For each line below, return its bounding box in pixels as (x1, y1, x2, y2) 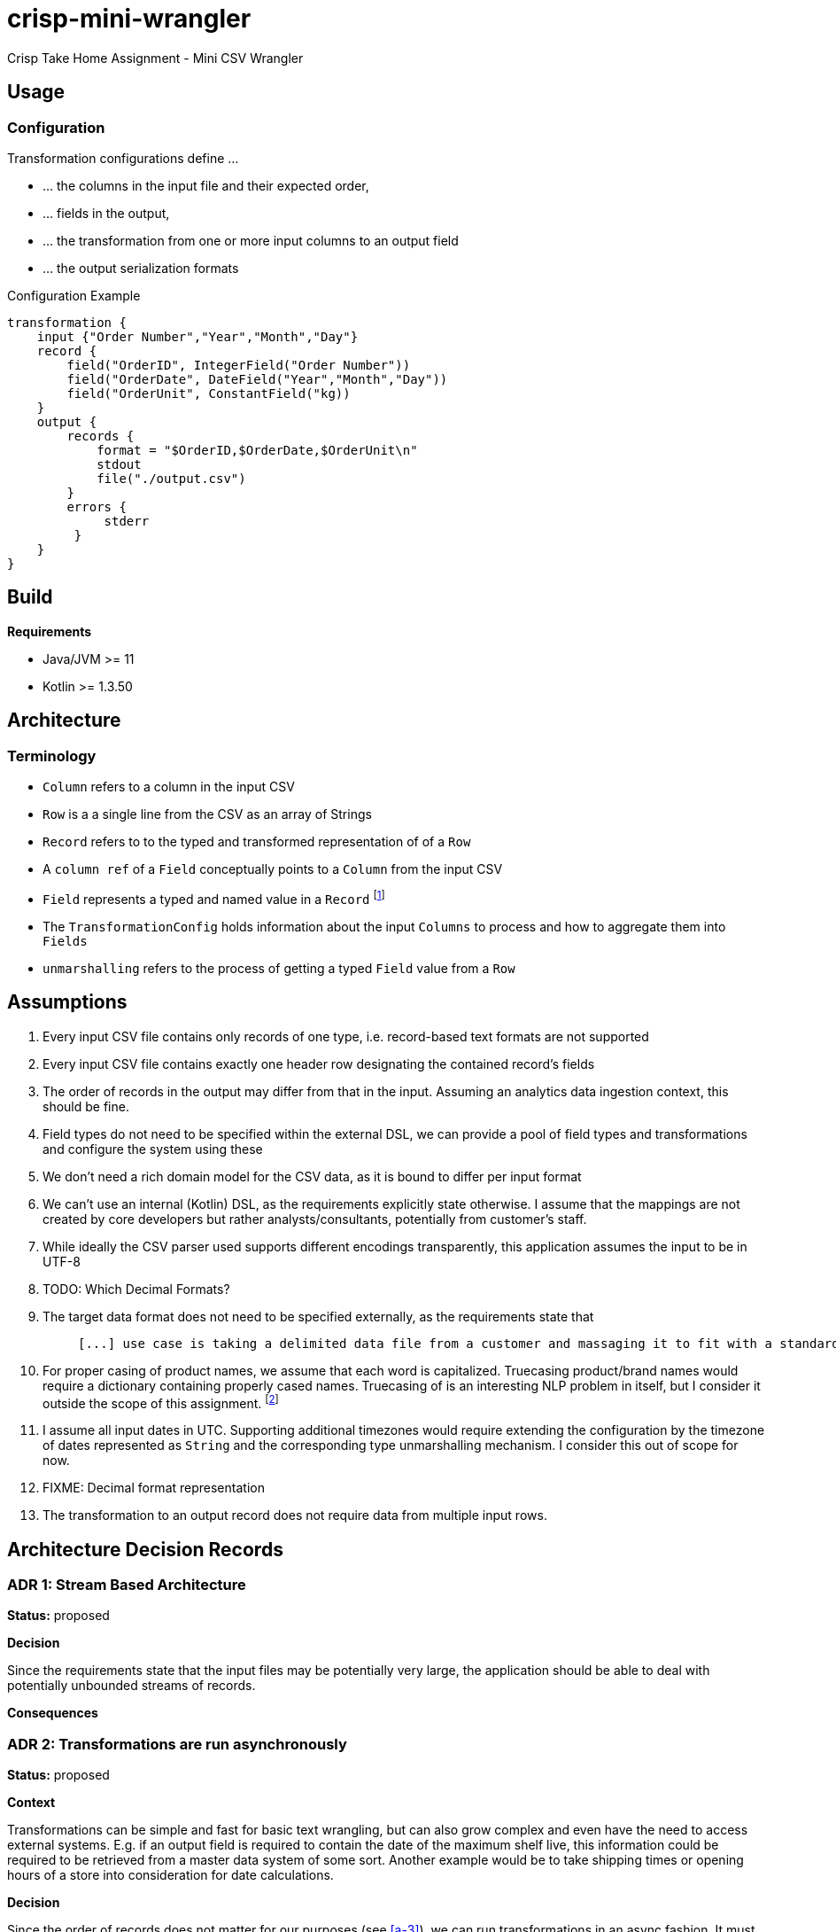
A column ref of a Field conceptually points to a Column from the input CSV (43, 861, 503, 877)
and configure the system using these (43, 1141, 263, 1157)
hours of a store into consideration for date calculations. (7, 1867, 334, 1883)
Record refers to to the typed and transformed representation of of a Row (43, 834, 471, 850)
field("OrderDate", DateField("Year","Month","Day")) (66, 371, 448, 386)
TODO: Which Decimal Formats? (43, 1281, 230, 1297)
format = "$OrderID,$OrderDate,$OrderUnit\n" (97, 442, 418, 457)
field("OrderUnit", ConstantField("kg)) (66, 386, 351, 401)
